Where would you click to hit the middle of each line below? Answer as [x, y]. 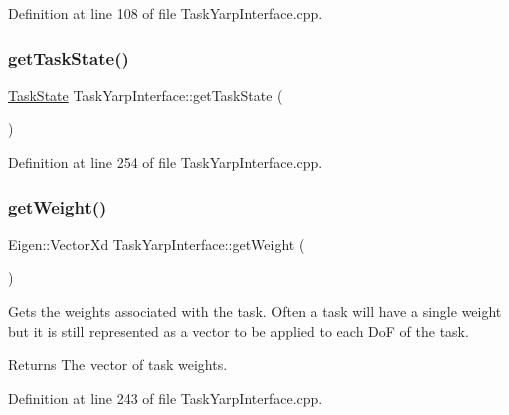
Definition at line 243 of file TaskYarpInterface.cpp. [165, 397]
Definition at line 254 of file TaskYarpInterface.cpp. [165, 162]
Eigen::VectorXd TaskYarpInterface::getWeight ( [156, 243]
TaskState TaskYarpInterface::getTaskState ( [145, 94]
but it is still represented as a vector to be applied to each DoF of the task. [238, 330]
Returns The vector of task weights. [118, 364]
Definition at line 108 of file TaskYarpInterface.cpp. [165, 13]
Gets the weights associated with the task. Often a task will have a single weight [255, 311]
